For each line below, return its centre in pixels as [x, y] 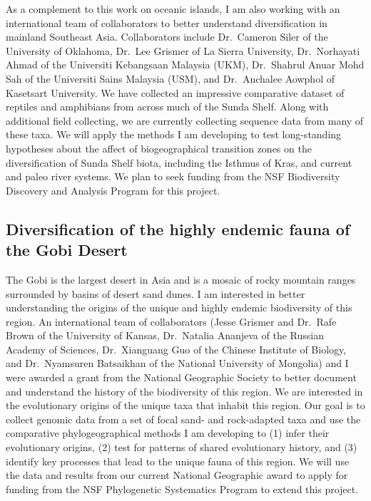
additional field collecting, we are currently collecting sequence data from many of [185, 120]
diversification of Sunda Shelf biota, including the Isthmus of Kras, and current [179, 162]
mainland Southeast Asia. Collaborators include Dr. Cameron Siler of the [167, 37]
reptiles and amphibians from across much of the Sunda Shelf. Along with [167, 107]
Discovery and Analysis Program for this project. [113, 190]
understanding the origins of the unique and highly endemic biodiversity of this [179, 308]
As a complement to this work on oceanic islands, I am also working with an [173, 9]
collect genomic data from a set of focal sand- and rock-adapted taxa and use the [183, 419]
